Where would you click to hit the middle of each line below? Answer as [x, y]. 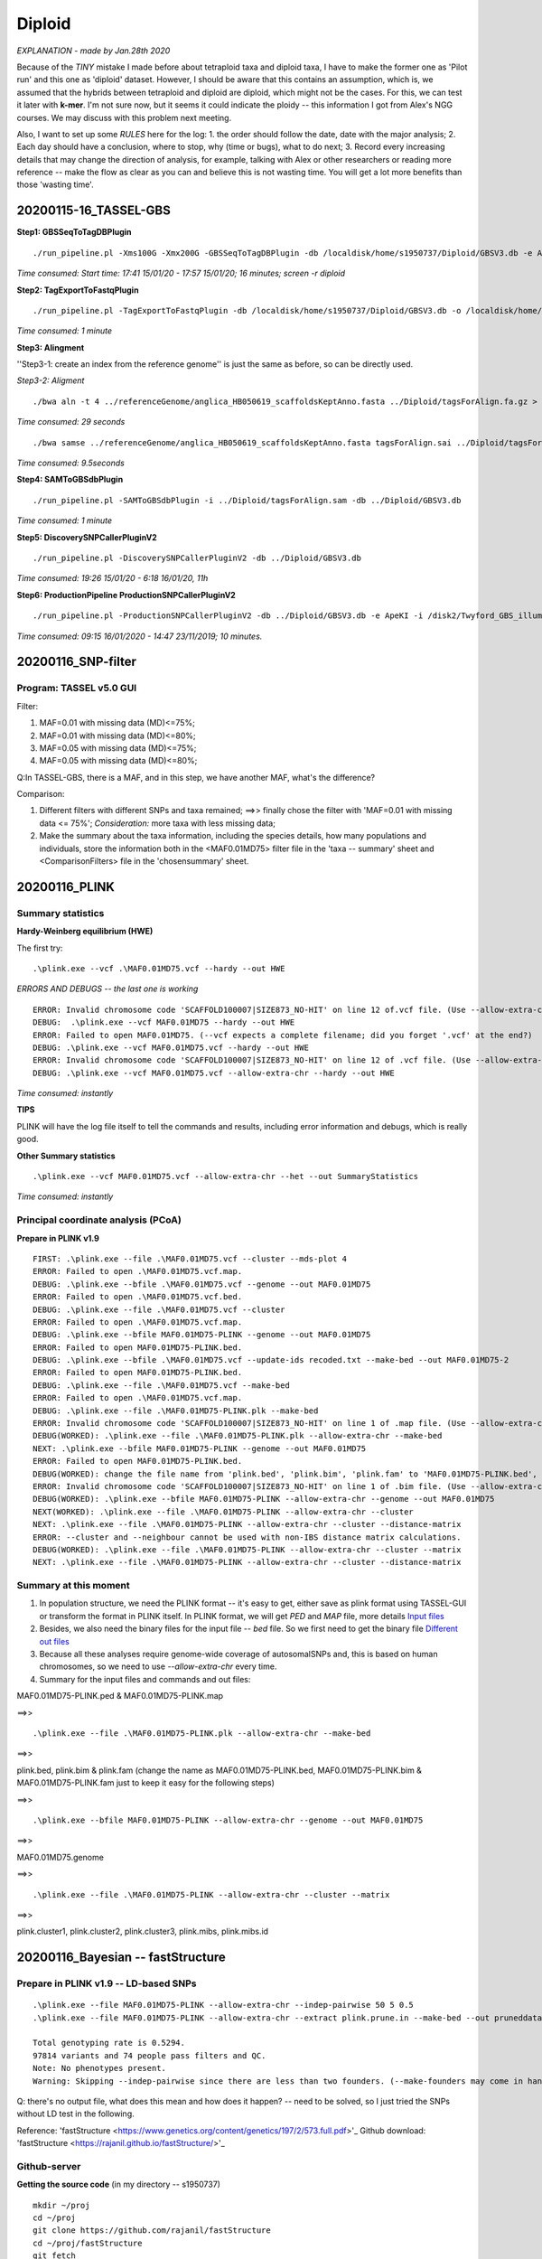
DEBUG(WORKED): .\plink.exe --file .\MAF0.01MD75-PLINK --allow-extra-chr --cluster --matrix [247, 1549]
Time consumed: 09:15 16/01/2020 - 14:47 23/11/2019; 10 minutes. [140, 636]
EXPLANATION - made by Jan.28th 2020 [93, 51]
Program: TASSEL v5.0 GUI [77, 689]
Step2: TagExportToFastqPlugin [78, 290]
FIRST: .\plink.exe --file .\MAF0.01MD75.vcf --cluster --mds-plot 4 [190, 1259]
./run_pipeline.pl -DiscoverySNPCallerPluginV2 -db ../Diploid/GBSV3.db [197, 558]
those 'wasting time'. [55, 184]
